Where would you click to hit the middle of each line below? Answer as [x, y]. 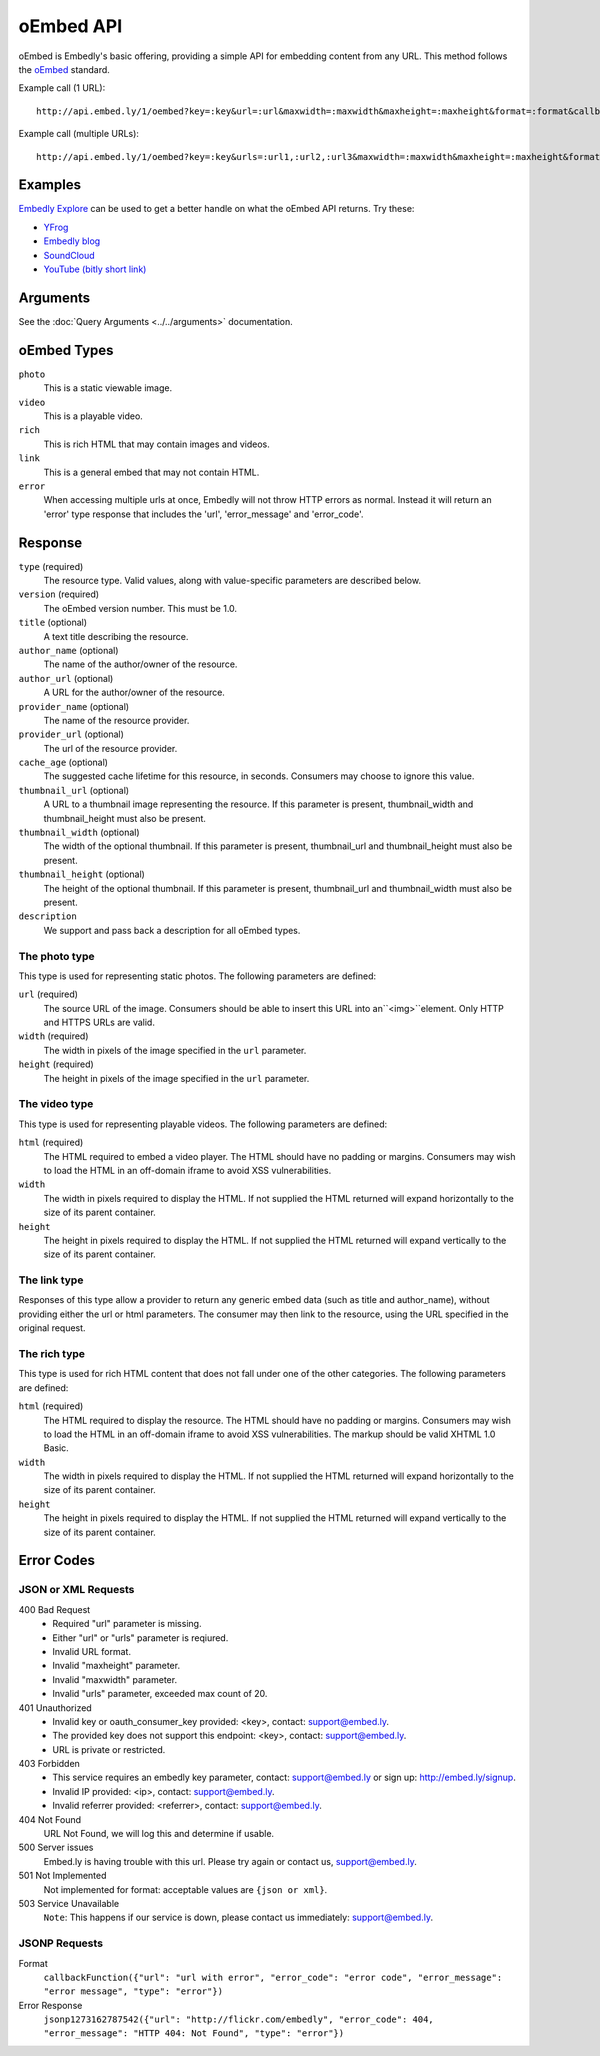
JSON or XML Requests [76, 1590]
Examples [50, 185]
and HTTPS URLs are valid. [99, 1022]
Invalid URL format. [92, 1651]
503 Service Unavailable [69, 1903]
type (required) [51, 566]
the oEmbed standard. [64, 69]
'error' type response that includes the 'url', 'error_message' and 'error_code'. [203, 514]
